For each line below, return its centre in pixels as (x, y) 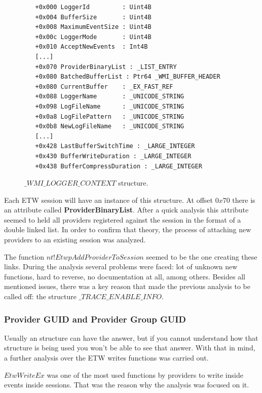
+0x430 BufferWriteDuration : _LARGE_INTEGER (113, 156)
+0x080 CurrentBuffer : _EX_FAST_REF (104, 86)
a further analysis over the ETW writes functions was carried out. (106, 358)
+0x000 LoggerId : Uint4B (93, 7)
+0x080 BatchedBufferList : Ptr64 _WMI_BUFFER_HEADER (128, 77)
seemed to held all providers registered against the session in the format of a (123, 219)
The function (24, 256)
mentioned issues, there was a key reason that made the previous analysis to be (127, 286)
